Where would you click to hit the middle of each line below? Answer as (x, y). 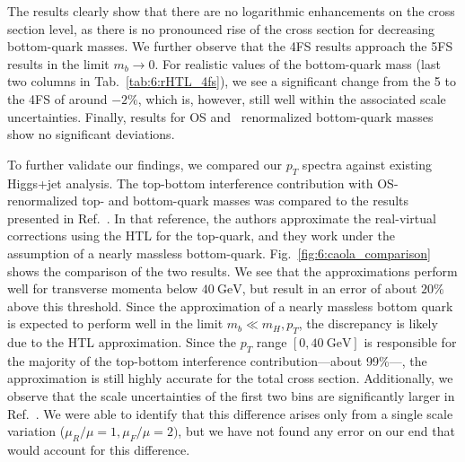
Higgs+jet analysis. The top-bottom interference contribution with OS (201, 183)
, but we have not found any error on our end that (316, 431)
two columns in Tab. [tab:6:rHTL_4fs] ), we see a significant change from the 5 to (232, 81)
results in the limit (58, 63)
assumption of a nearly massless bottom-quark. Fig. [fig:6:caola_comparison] (219, 253)
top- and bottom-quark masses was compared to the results (246, 200)
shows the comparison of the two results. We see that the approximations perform (232, 270)
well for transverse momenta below (103, 288)
